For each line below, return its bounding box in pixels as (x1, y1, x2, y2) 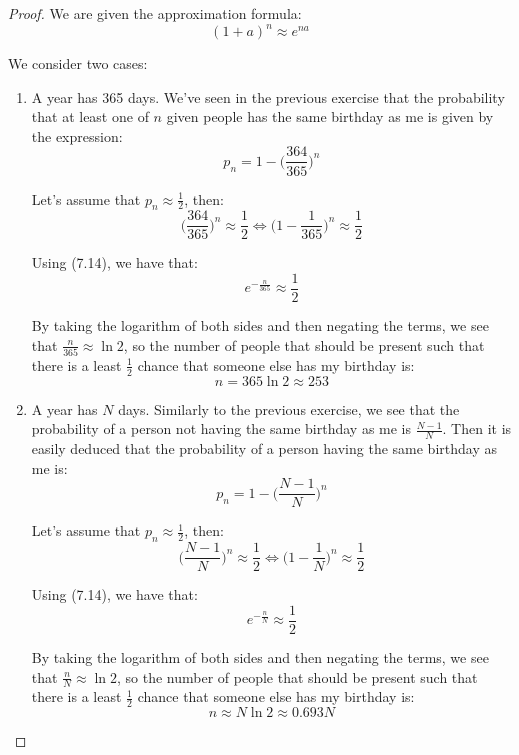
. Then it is (442, 418, 512, 439)
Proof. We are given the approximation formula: (8, 3, 302, 23)
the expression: (31, 125, 123, 146)
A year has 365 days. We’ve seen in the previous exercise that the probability (31, 86, 505, 107)
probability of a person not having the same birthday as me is (31, 418, 412, 439)
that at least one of (31, 106, 149, 127)
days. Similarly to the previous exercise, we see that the (118, 398, 460, 419)
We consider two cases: (8, 53, 148, 74)
